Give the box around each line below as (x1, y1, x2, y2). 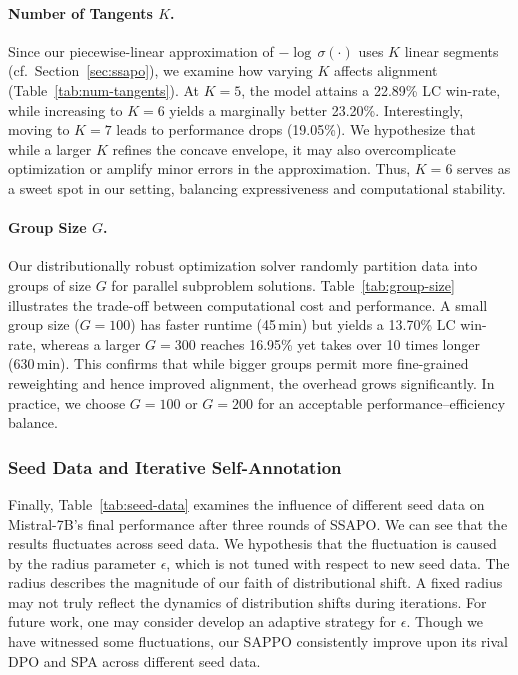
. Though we (406, 611, 484, 632)
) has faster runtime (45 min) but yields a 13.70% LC (130, 314, 456, 335)
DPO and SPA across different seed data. (8, 650, 261, 671)
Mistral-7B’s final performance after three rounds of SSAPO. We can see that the (8, 513, 508, 534)
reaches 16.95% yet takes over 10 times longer (200, 333, 480, 354)
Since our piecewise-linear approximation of (8, 40, 274, 61)
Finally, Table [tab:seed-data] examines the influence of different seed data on (8, 493, 485, 514)
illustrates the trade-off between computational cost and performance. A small (8, 294, 488, 315)
